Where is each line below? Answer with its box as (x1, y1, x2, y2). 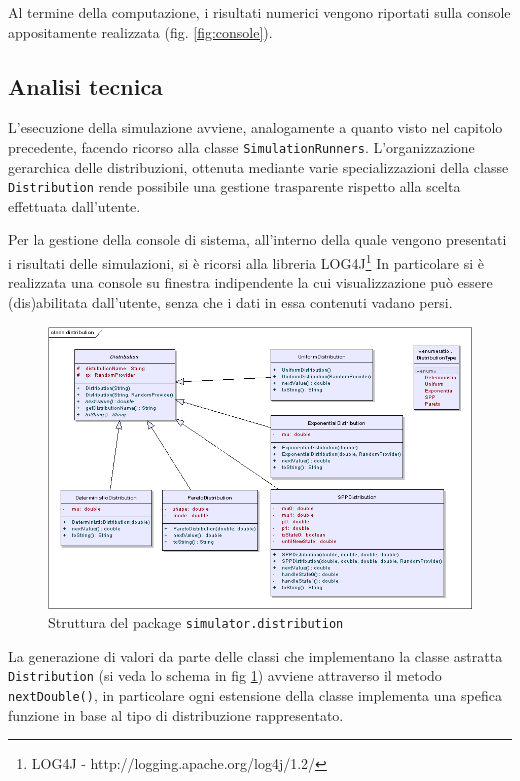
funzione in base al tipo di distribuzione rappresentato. (8, 704, 344, 725)
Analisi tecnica (8, 70, 163, 101)
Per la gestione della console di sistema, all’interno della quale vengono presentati (8, 229, 507, 250)
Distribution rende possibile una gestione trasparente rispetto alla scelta (8, 176, 461, 197)
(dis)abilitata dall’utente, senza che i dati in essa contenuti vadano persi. (8, 291, 453, 312)
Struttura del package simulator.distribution (48, 612, 344, 633)
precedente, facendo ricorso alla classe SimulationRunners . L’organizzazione (8, 136, 475, 157)
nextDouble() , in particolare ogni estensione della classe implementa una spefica (8, 685, 502, 705)
